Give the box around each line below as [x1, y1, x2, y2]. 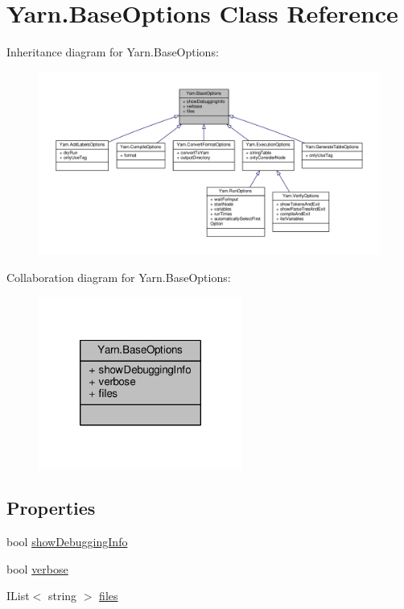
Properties [6, 495, 96, 520]
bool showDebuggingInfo [6, 533, 128, 550]
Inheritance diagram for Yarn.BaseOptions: [6, 43, 219, 60]
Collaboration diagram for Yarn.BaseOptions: [6, 269, 231, 286]
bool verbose [6, 560, 68, 577]
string [47, 587, 77, 604]
